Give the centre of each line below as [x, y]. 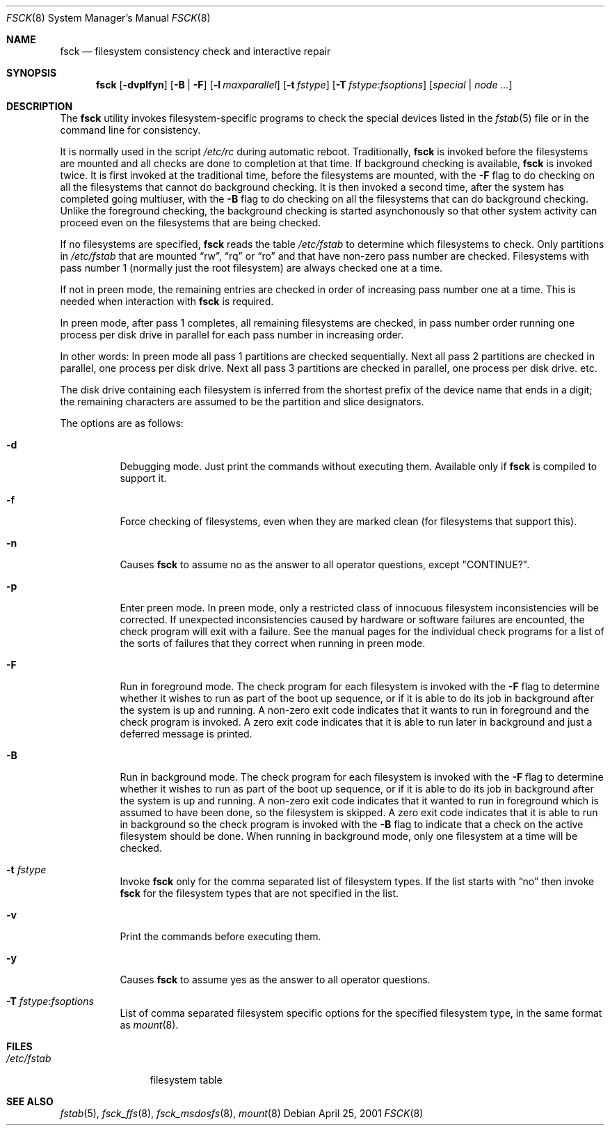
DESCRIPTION [40, 106]
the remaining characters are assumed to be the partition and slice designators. [242, 401]
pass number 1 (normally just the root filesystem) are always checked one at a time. [251, 268]
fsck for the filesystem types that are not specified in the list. [259, 893]
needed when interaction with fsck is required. [167, 301]
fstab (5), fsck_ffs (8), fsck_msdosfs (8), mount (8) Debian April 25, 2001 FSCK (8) [242, 1113]
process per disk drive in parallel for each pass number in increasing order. [232, 335]
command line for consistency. [130, 130]
